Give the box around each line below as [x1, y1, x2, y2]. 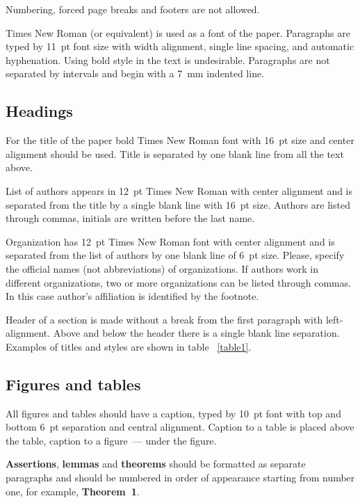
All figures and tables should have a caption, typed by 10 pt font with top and [6, 406, 341, 420]
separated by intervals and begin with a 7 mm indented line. [6, 66, 265, 81]
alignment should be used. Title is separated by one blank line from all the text [6, 146, 344, 161]
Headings [6, 100, 73, 122]
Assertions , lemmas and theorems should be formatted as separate [6, 456, 306, 471]
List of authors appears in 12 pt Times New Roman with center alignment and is [6, 183, 353, 198]
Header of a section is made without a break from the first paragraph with [6, 312, 323, 326]
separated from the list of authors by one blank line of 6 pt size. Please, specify [6, 248, 345, 262]
